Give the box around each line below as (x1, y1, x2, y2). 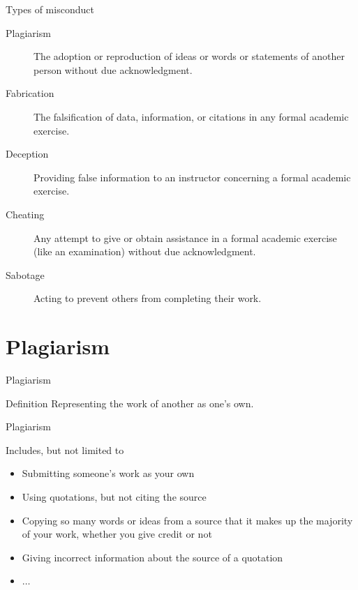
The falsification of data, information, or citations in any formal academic (33, 109, 349, 123)
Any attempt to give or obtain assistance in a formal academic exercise (33, 230, 337, 245)
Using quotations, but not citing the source (22, 490, 207, 504)
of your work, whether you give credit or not (22, 527, 212, 541)
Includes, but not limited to (6, 442, 124, 457)
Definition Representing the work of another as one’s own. (6, 395, 254, 410)
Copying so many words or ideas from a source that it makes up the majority (22, 513, 353, 527)
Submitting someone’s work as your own (22, 466, 195, 481)
